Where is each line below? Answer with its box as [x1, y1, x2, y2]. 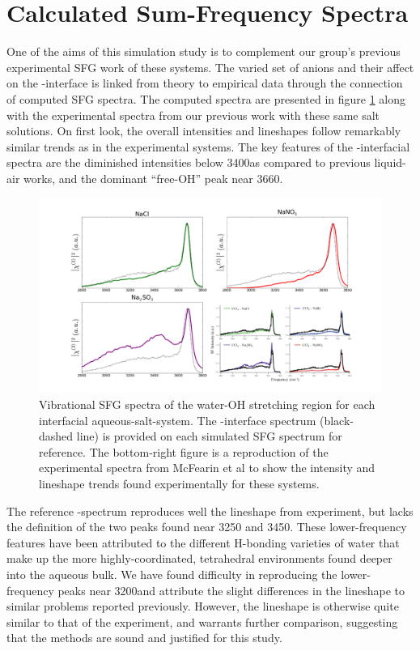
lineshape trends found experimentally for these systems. [39, 475, 320, 492]
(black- [319, 411, 354, 428]
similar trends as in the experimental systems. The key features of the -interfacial [6, 138, 410, 155]
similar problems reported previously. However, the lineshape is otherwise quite [6, 598, 399, 615]
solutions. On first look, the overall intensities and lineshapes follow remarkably [6, 122, 401, 139]
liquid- [374, 154, 406, 171]
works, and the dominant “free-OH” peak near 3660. [23, 169, 283, 186]
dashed [39, 428, 74, 445]
